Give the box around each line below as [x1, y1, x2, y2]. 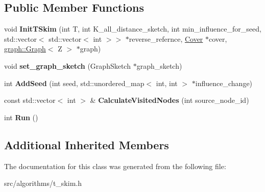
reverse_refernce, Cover [129, 33, 203, 44]
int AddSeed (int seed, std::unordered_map [4, 77, 144, 88]
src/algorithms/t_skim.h [4, 178, 82, 188]
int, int [156, 77, 178, 88]
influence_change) [195, 77, 253, 88]
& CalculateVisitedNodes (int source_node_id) [90, 95, 249, 105]
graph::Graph [4, 43, 46, 54]
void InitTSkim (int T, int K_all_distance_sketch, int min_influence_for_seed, [4, 23, 261, 34]
